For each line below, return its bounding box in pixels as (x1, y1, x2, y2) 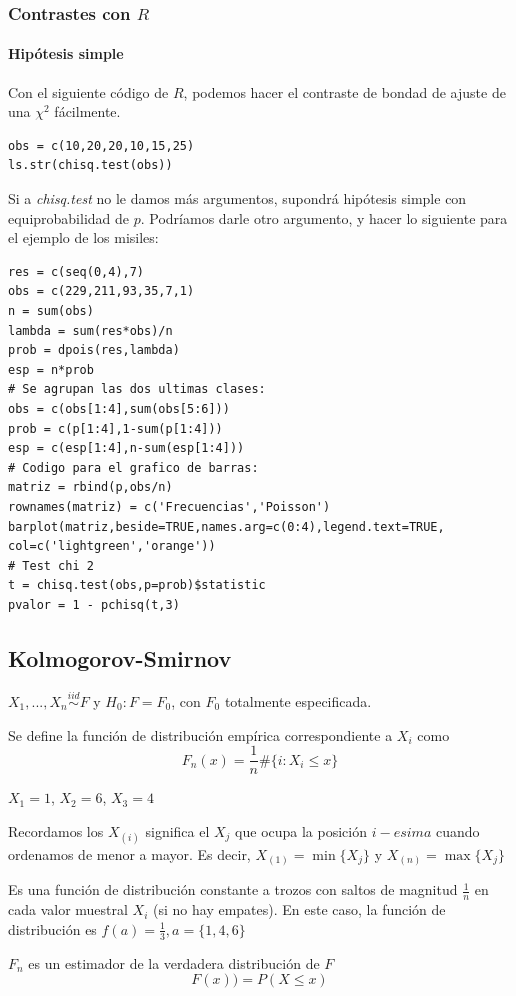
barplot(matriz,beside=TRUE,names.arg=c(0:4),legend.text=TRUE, (8, 519, 445, 534)
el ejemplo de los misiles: (8, 227, 159, 248)
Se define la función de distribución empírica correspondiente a (8, 724, 393, 745)
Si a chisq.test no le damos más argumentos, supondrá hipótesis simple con (8, 188, 467, 209)
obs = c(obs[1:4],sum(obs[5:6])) (8, 401, 230, 416)
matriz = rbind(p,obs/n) (8, 480, 173, 495)
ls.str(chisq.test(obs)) (8, 158, 173, 173)
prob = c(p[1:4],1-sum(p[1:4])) (8, 421, 223, 436)
